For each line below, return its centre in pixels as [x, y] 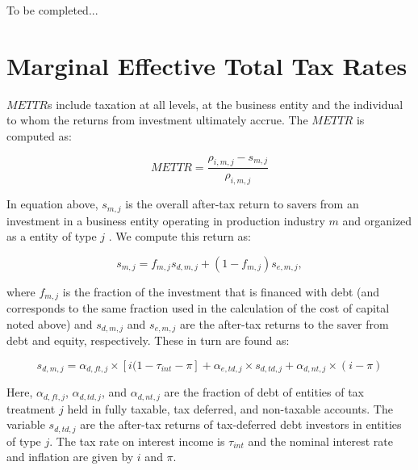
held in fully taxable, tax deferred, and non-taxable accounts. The [230, 408]
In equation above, [52, 204]
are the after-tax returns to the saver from [284, 323]
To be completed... [52, 10]
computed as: [39, 135]
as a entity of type [52, 236]
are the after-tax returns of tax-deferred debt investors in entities [241, 424]
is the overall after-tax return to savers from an [242, 204]
